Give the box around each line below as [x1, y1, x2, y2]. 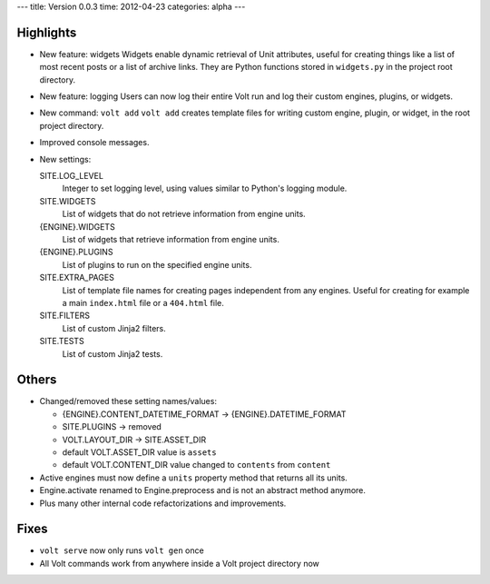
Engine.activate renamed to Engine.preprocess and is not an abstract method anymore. [39, 485, 367, 496]
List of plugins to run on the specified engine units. [62, 259, 252, 270]
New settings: [39, 153, 92, 164]
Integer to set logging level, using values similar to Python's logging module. [62, 183, 348, 194]
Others [16, 372, 57, 388]
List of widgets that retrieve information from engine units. [62, 233, 280, 244]
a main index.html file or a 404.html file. [62, 297, 224, 308]
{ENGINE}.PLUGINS [39, 246, 113, 258]
